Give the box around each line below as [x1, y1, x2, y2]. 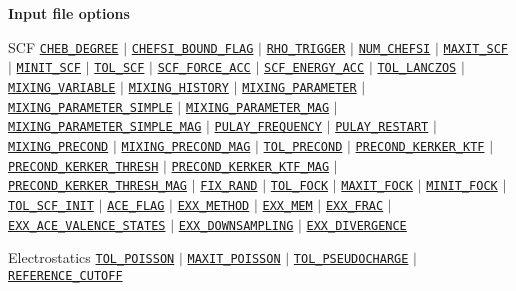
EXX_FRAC [325, 198, 384, 213]
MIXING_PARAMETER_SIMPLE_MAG [8, 120, 202, 135]
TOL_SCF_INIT [8, 198, 94, 213]
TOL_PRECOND [263, 139, 343, 154]
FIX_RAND [200, 179, 258, 194]
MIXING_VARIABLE [8, 80, 116, 95]
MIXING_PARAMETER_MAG [185, 100, 330, 115]
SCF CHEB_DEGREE [8, 36, 119, 57]
